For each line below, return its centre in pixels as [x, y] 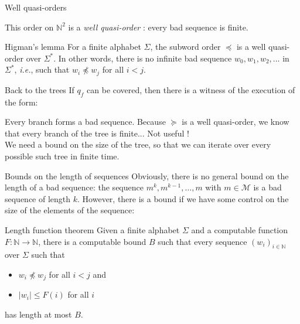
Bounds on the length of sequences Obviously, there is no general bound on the [147, 175]
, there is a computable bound [92, 241]
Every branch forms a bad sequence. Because [85, 122]
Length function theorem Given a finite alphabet [92, 229]
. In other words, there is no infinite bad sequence [143, 58]
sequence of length [38, 198]
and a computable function [240, 229]
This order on [29, 27]
